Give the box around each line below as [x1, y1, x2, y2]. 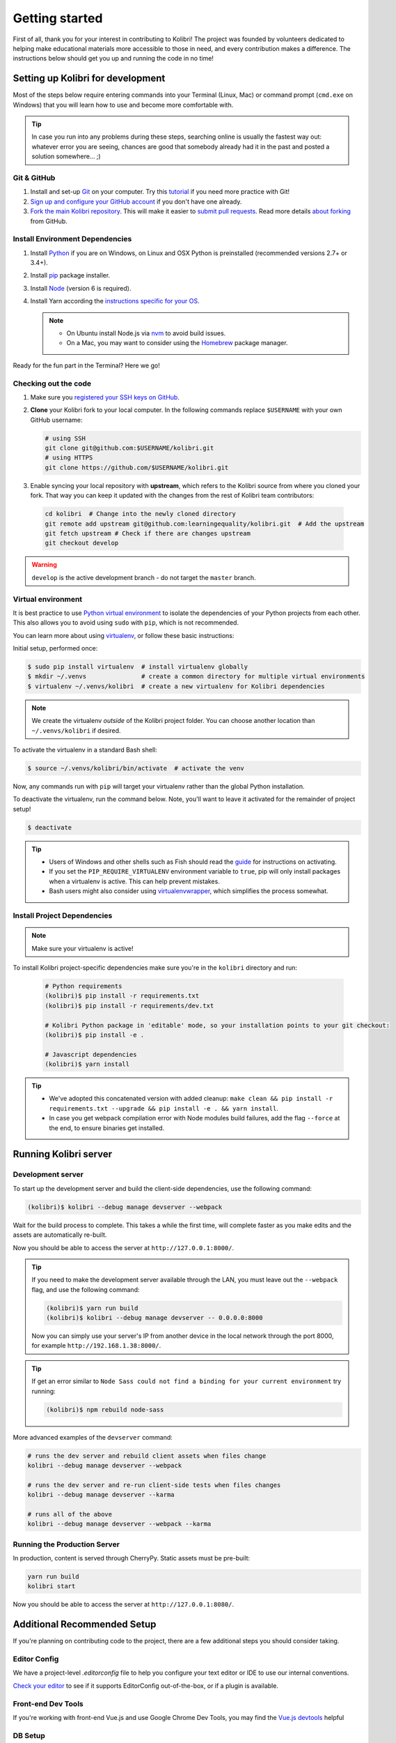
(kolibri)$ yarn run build [46, 1304, 138, 1312]
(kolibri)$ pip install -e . [45, 1030, 145, 1039]
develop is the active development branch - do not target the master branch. [31, 573, 257, 581]
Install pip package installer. [30, 271, 111, 280]
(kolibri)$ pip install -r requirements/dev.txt [45, 1001, 214, 1010]
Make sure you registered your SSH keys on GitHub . [30, 393, 180, 401]
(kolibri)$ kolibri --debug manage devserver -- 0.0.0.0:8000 [46, 1314, 263, 1322]
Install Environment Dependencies [13, 234, 132, 244]
